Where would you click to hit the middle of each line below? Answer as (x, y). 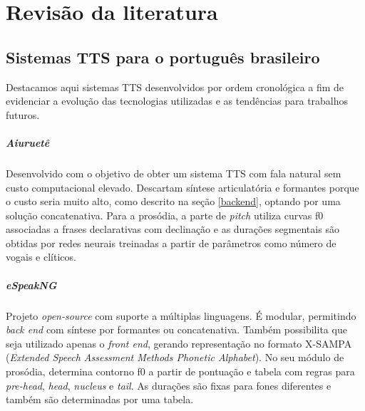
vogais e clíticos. (41, 257)
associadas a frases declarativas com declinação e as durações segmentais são (173, 229)
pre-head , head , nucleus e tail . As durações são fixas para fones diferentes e (169, 385)
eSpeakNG (31, 285)
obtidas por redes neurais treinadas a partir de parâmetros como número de (171, 243)
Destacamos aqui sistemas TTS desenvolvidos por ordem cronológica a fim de (175, 87)
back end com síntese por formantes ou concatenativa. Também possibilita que (176, 329)
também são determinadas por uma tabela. (100, 399)
